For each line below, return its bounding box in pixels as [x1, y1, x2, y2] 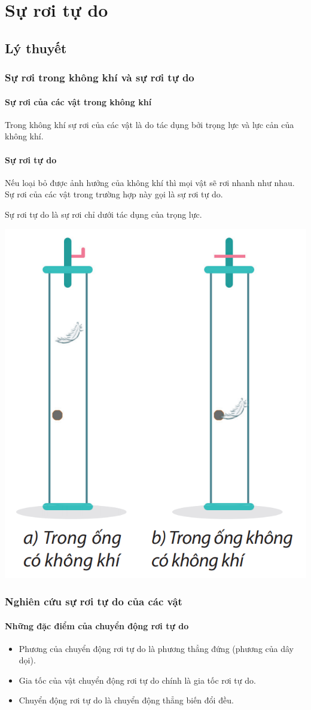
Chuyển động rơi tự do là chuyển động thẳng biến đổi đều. [19, 694, 234, 706]
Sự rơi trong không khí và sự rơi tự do [5, 70, 194, 85]
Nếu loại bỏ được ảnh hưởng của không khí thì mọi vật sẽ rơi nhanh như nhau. [5, 176, 295, 188]
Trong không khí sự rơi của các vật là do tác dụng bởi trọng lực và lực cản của [5, 118, 294, 130]
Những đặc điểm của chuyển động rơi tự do [5, 619, 189, 632]
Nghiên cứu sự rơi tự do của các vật [5, 593, 182, 608]
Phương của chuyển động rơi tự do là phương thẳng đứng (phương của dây [19, 642, 294, 654]
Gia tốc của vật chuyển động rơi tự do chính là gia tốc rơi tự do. [19, 674, 256, 686]
